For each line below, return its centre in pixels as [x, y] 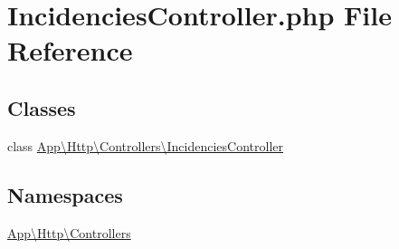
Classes [42, 107]
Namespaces [65, 194]
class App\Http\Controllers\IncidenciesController [145, 145]
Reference [70, 50]
